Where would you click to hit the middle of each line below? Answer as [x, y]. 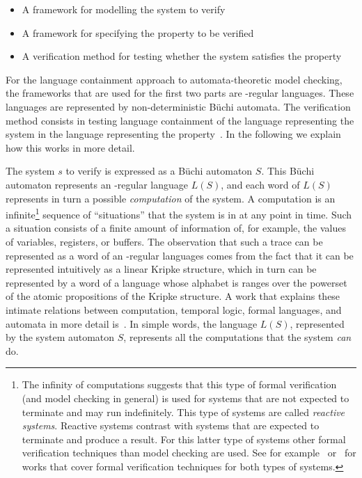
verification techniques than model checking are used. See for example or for [189, 453]
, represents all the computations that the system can [237, 337]
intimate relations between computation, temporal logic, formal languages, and [174, 309]
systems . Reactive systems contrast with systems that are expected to [171, 425]
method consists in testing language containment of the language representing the [180, 120]
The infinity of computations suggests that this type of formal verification [179, 384]
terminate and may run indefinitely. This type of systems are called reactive [183, 412]
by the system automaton [60, 337]
